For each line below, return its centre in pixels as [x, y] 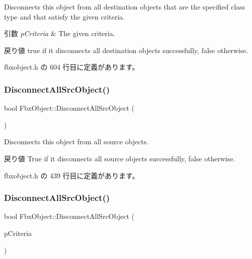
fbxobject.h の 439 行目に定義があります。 [72, 175]
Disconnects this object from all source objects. [76, 142]
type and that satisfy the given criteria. [64, 16]
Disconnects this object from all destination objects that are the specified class [125, 7]
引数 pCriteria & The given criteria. [60, 33]
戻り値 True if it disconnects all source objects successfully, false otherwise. [120, 158]
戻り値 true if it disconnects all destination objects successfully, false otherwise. [126, 50]
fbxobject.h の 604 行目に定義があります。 [72, 67]
